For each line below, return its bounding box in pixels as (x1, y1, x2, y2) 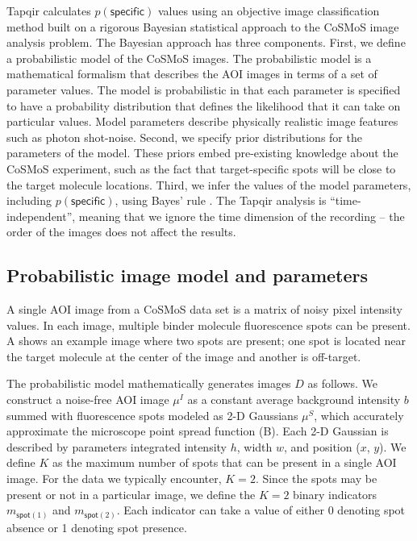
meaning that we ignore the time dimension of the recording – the (78, 207, 405, 224)
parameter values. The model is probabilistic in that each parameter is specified (6, 81, 401, 98)
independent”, (6, 207, 76, 224)
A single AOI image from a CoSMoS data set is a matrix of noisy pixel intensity (6, 301, 402, 318)
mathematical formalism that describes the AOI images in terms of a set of (6, 65, 377, 82)
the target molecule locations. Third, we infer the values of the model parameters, (6, 176, 411, 193)
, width (236, 438, 273, 455)
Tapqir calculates (6, 2, 91, 19)
